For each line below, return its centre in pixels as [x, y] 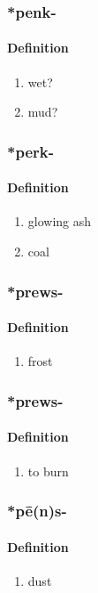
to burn [48, 471]
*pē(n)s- [37, 511]
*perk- [30, 151]
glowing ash [60, 221]
